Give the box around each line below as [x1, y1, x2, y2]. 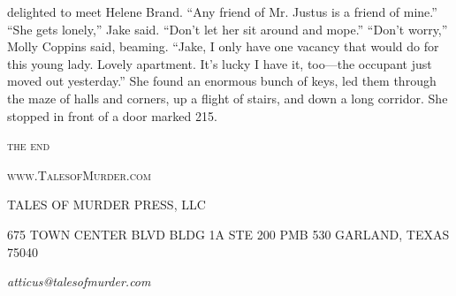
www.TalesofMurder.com [7, 165, 151, 184]
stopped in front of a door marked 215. [7, 106, 217, 125]
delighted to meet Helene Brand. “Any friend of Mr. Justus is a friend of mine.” [7, 3, 437, 20]
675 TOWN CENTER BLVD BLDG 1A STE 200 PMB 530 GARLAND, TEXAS [7, 224, 450, 243]
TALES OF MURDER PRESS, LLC [7, 195, 206, 214]
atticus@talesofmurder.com [7, 272, 151, 291]
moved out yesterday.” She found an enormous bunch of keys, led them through [7, 72, 437, 90]
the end [7, 136, 50, 155]
